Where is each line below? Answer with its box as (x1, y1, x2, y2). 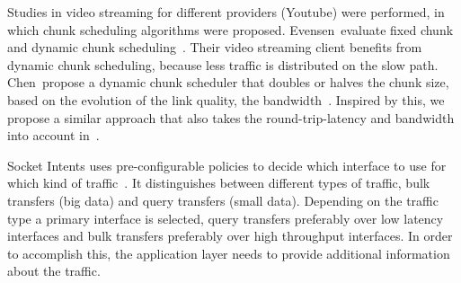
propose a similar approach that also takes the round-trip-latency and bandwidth (7, 108, 455, 127)
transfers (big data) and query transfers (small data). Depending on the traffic (7, 190, 439, 209)
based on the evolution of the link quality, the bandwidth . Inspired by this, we (7, 90, 445, 109)
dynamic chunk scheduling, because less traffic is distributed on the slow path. (7, 55, 439, 74)
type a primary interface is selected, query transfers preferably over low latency (7, 208, 444, 227)
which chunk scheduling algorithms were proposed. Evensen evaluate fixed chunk (7, 20, 454, 39)
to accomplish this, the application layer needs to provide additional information (7, 243, 450, 262)
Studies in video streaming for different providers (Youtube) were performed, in (7, 3, 445, 21)
